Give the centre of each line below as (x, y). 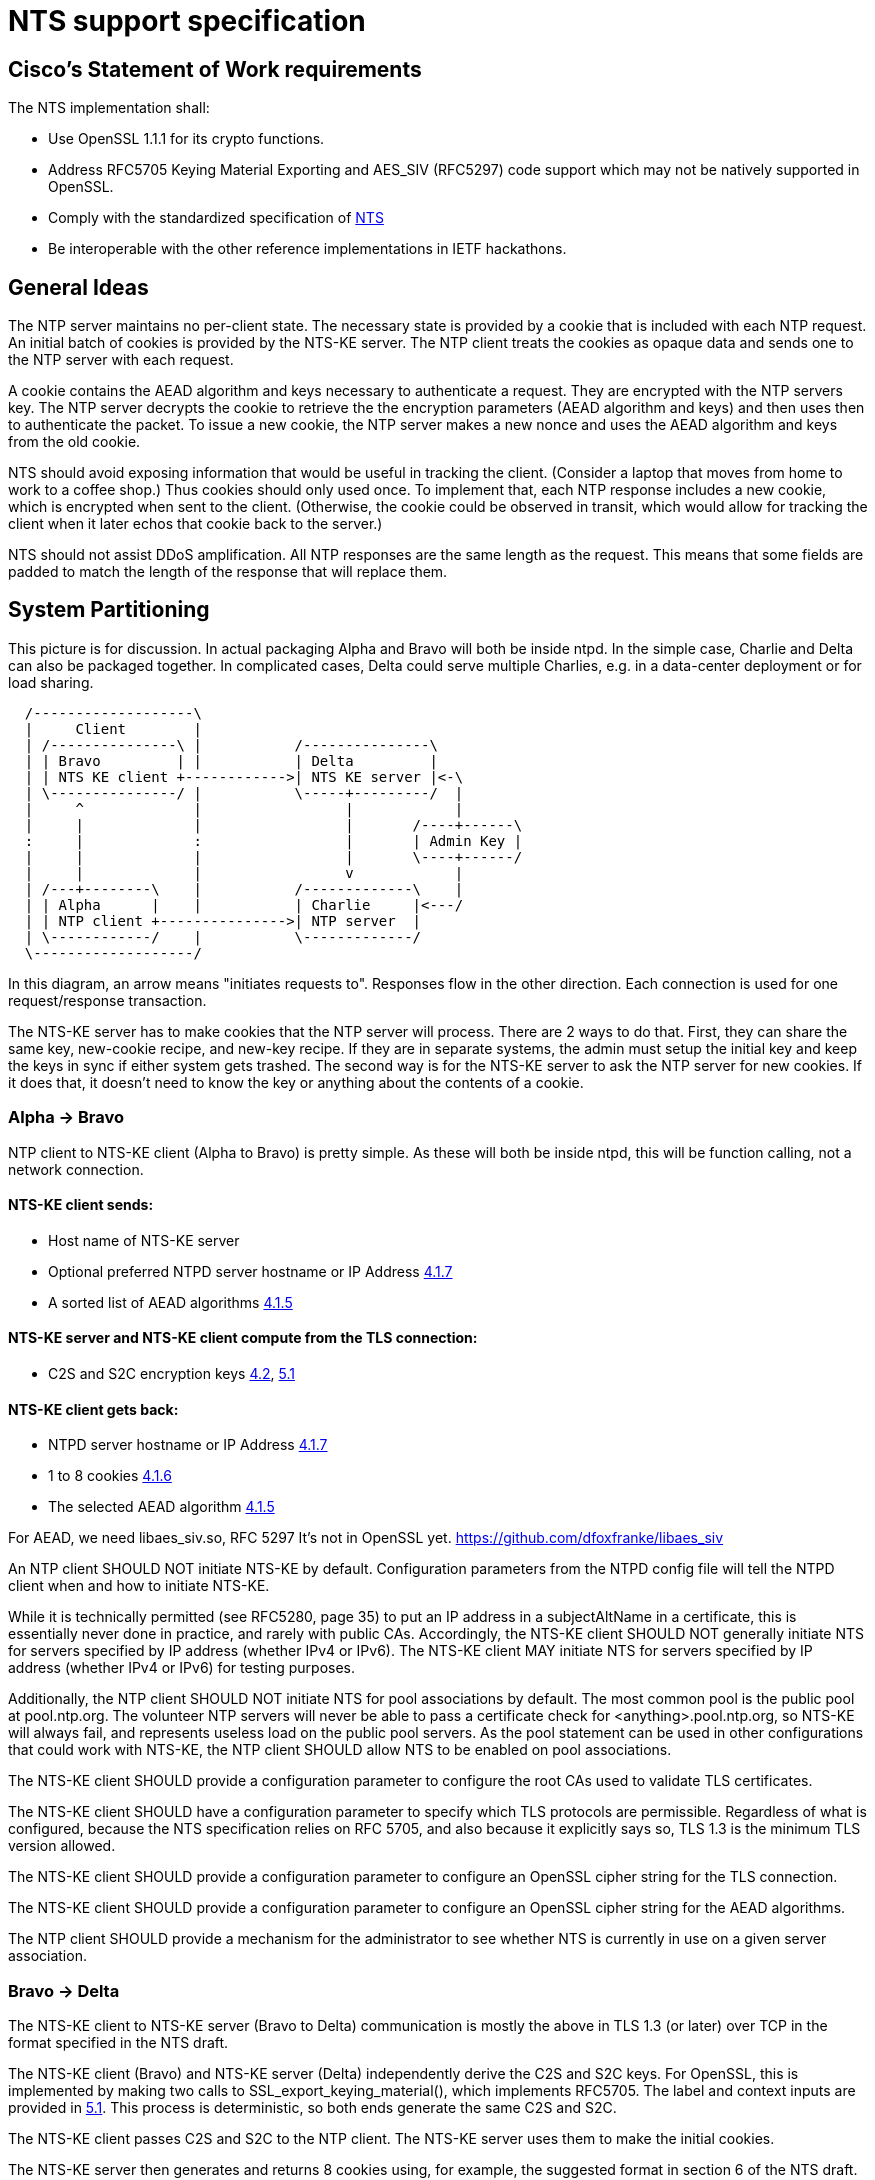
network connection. (76, 1169)
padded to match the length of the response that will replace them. (228, 572)
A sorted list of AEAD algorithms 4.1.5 (170, 1302)
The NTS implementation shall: (109, 108)
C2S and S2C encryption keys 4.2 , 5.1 (171, 1374)
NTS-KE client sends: (81, 1205)
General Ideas (78, 287)
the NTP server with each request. (121, 360)
